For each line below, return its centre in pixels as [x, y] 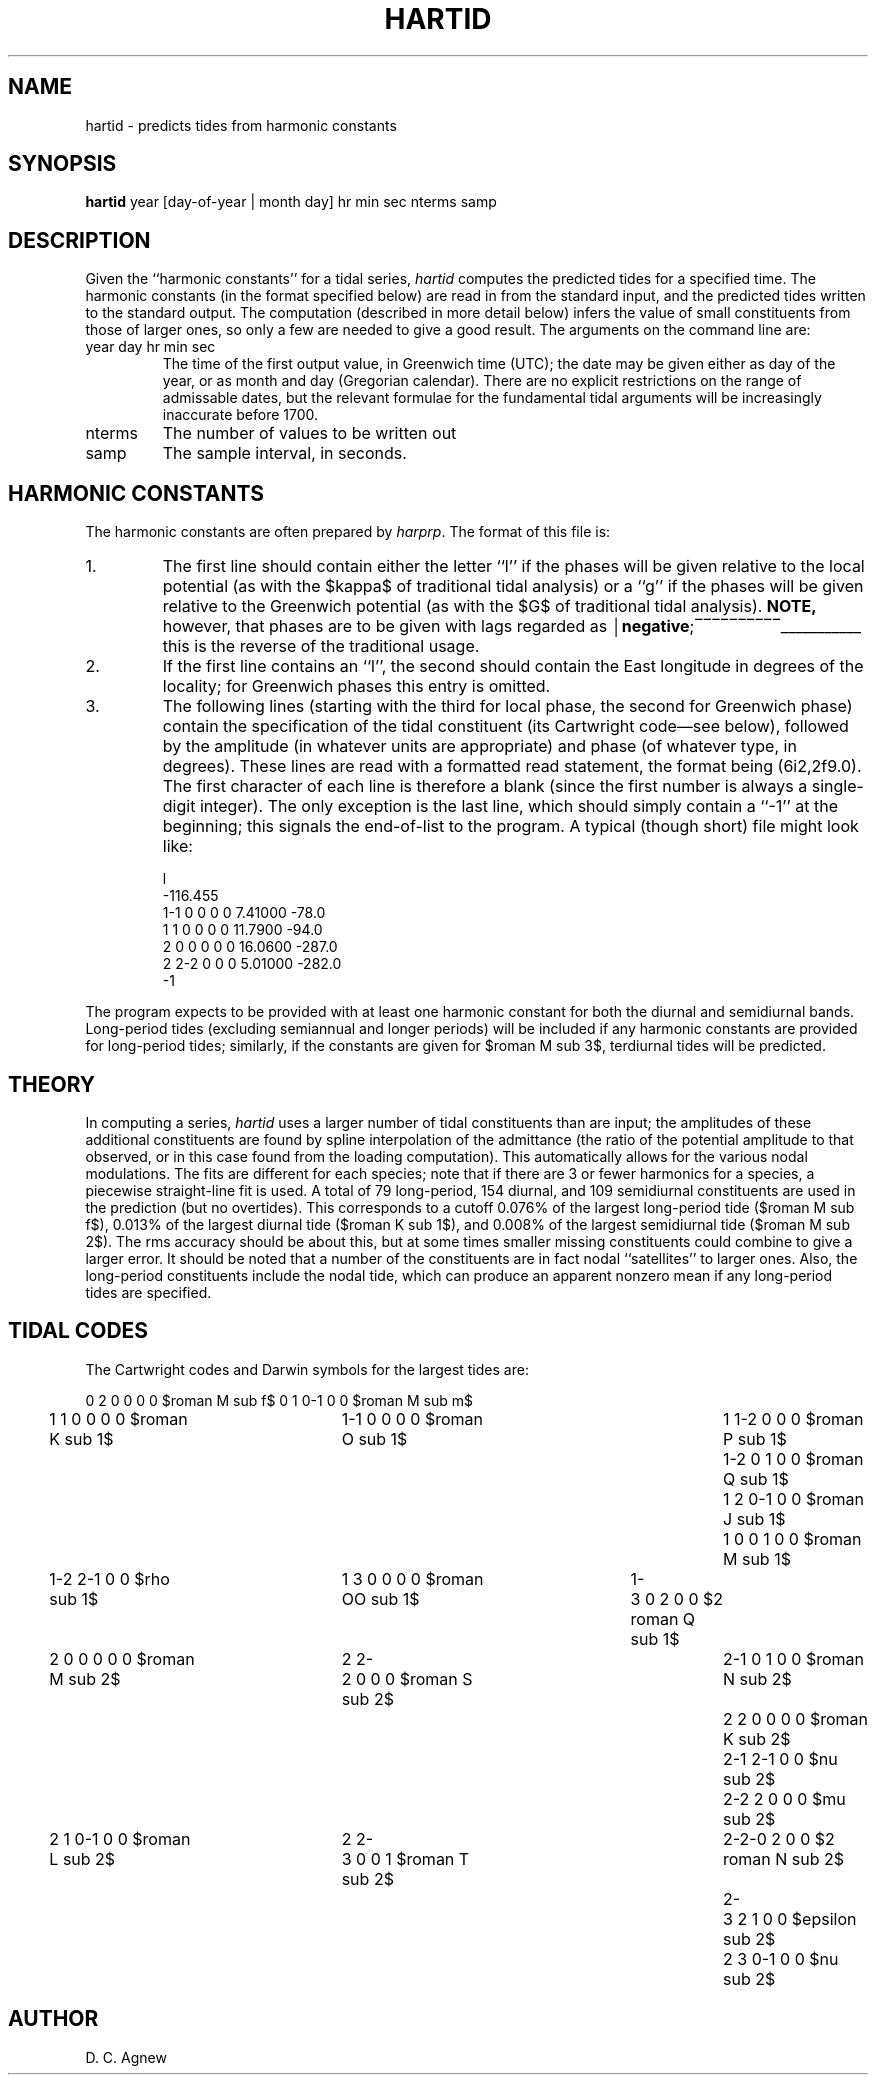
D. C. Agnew [126, 2057]
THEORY [52, 1084]
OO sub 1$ [380, 1598]
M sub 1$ [757, 1558]
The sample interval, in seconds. [284, 453]
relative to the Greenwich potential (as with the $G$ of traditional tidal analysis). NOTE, [489, 606]
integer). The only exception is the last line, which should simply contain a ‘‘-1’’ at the [518, 806]
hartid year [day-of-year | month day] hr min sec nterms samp [291, 202]
